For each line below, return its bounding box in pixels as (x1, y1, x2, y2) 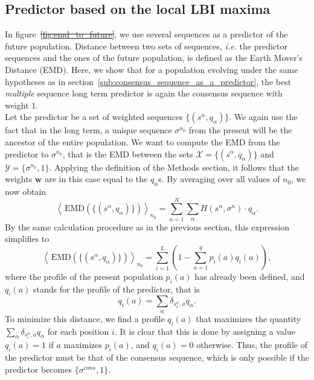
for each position (47, 325, 109, 337)
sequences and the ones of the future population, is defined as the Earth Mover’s (5, 51, 303, 64)
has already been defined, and (194, 270, 305, 282)
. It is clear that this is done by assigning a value (114, 325, 295, 337)
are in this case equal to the (45, 173, 148, 185)
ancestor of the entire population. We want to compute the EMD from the (5, 135, 280, 148)
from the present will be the (188, 124, 292, 136)
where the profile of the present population (5, 270, 163, 282)
